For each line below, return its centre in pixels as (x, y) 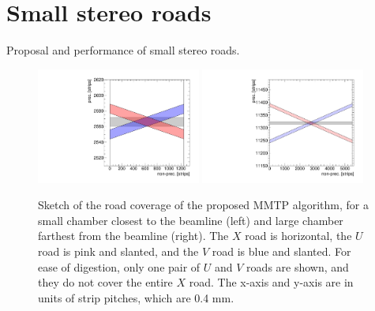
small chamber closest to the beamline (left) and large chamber (191, 220)
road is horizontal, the (298, 236)
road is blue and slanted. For (281, 251)
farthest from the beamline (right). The (133, 236)
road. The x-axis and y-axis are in (271, 282)
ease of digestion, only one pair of (119, 266)
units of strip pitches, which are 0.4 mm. (136, 297)
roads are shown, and (298, 266)
